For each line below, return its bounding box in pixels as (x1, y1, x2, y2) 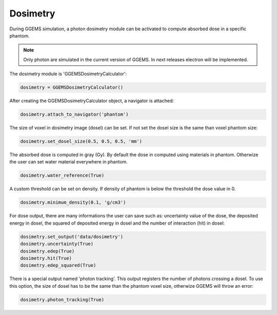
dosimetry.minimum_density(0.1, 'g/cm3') (20, 199, 126, 206)
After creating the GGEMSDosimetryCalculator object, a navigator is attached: (9, 98, 174, 104)
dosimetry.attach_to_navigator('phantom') (20, 112, 129, 118)
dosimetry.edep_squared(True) (20, 263, 96, 268)
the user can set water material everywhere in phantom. (9, 159, 128, 165)
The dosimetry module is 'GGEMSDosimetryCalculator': (9, 71, 127, 77)
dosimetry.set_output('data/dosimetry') (20, 234, 123, 239)
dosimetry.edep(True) (20, 248, 75, 254)
